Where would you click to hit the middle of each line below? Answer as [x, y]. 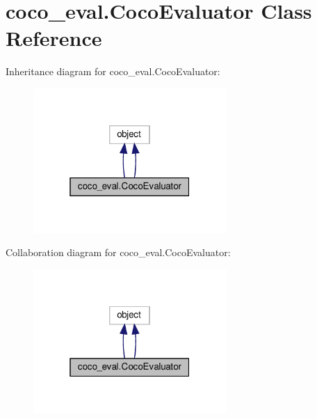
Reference [54, 38]
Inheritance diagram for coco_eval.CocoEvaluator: [113, 71]
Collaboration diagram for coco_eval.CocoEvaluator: [118, 252]
